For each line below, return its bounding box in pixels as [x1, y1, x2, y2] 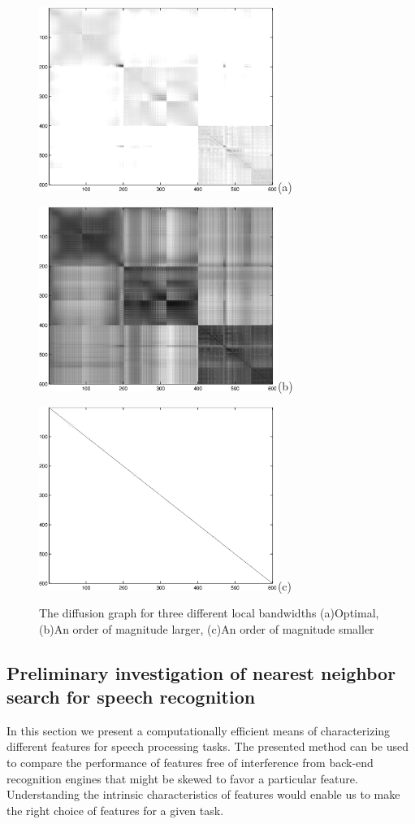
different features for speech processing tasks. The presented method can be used [6, 738, 409, 755]
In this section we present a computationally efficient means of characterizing [6, 722, 391, 739]
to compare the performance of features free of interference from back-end [6, 754, 374, 771]
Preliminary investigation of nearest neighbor [6, 660, 396, 685]
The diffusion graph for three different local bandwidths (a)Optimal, [39, 604, 379, 621]
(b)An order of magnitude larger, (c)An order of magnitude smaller [39, 620, 374, 637]
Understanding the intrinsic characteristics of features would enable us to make [6, 786, 400, 803]
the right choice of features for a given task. [6, 801, 224, 818]
